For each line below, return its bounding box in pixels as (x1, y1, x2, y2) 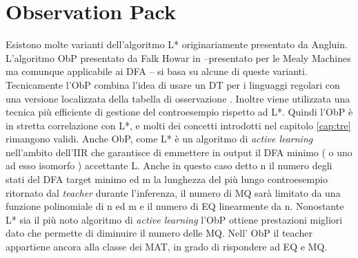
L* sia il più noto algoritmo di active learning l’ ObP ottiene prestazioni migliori (6, 212, 343, 226)
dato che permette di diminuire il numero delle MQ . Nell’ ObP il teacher (6, 226, 312, 240)
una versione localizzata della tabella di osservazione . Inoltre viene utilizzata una (6, 91, 350, 105)
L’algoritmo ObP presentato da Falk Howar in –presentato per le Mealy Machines (6, 50, 351, 65)
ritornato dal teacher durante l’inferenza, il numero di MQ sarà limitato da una (6, 185, 341, 200)
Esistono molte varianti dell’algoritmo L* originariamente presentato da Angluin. (6, 37, 348, 52)
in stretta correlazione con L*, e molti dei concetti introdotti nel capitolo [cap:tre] (6, 118, 351, 132)
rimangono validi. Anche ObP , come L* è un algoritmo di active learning (6, 131, 313, 146)
